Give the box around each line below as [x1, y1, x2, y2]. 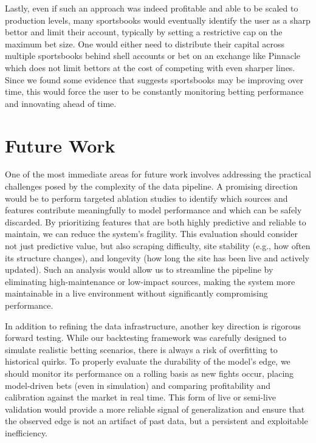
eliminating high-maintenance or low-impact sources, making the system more [5, 275, 295, 287]
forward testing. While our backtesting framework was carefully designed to [5, 331, 286, 344]
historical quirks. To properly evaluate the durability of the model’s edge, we [5, 355, 290, 368]
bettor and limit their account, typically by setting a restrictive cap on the [5, 26, 283, 38]
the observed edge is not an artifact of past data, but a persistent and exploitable [5, 414, 308, 427]
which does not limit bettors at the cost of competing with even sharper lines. [5, 61, 295, 74]
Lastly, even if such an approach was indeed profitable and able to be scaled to [5, 2, 298, 14]
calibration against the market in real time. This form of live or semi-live [5, 391, 276, 404]
